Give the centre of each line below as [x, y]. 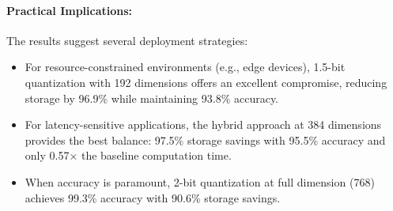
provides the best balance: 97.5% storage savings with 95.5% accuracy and [205, 139]
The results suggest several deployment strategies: [127, 40]
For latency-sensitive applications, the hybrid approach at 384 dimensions [203, 124]
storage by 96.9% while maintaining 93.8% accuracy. [152, 98]
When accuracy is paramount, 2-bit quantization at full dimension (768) [200, 181]
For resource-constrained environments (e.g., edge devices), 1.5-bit [185, 67]
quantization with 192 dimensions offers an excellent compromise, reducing [206, 82]
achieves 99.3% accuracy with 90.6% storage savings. [153, 197]
